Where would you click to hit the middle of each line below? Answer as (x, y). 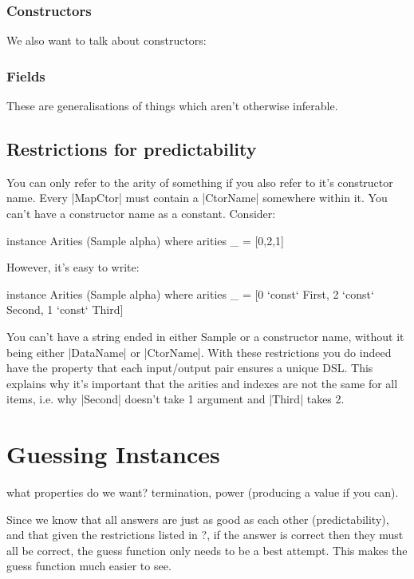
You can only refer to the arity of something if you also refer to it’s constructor (200, 182)
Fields (26, 75)
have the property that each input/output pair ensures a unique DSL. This (190, 368)
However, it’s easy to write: (73, 267)
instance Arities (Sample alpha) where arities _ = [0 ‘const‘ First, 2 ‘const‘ (190, 293)
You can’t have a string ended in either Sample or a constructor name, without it (205, 336)
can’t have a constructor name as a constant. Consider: (141, 214)
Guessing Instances (113, 454)
